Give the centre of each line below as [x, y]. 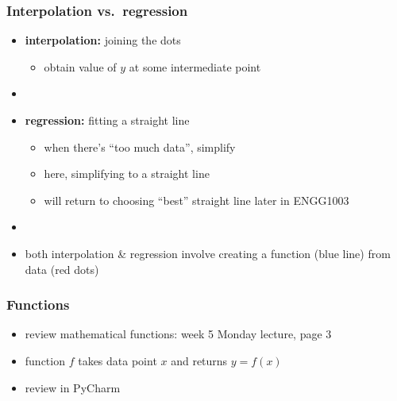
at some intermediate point [195, 66]
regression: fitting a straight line [107, 120]
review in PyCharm [73, 387]
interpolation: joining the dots [103, 40]
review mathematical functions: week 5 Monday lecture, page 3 [178, 334]
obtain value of [80, 66]
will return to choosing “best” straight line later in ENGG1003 [197, 200]
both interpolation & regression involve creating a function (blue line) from [208, 253]
